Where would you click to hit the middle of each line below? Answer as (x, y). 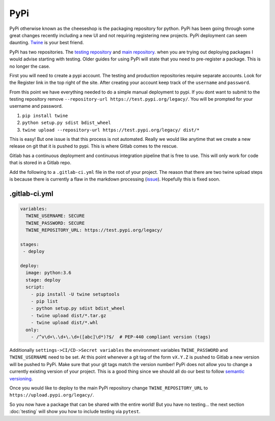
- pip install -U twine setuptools (75, 294)
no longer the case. (30, 66)
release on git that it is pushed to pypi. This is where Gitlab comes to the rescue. (94, 146)
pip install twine (45, 115)
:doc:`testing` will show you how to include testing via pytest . (75, 411)
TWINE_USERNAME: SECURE (55, 216)
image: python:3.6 (48, 273)
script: (35, 287)
